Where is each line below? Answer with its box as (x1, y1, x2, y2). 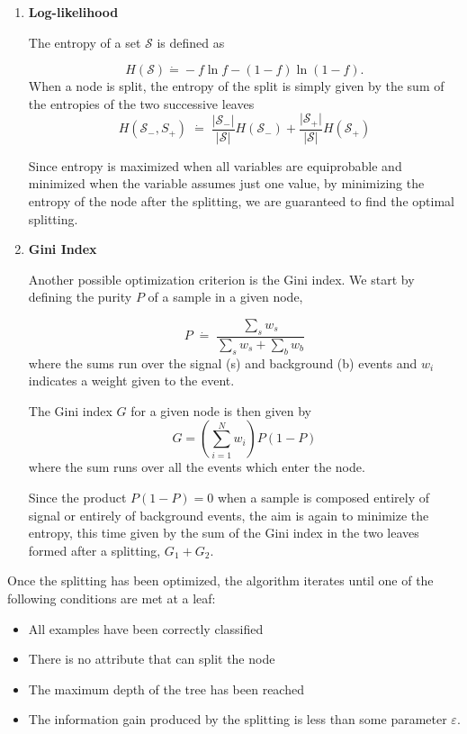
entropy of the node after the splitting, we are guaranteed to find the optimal (28, 192, 454, 211)
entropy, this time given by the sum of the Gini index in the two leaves (28, 523, 419, 542)
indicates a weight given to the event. (28, 371, 235, 390)
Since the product (28, 488, 127, 507)
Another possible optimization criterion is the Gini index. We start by (28, 269, 415, 288)
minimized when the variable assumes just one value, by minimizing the (28, 174, 425, 193)
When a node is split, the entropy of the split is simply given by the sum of (28, 77, 445, 95)
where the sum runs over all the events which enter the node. (28, 458, 365, 476)
